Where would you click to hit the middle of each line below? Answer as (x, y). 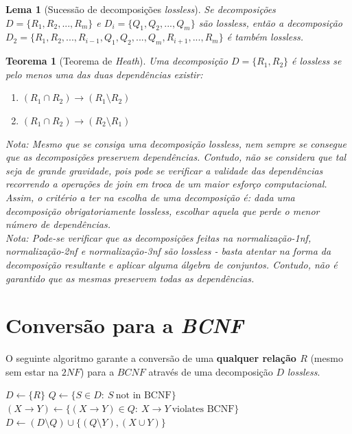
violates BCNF (203, 409)
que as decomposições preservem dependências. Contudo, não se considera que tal (176, 157)
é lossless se (317, 61)
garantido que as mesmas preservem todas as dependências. (130, 278)
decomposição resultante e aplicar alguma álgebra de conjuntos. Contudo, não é (172, 264)
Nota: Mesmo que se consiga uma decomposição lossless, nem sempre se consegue (176, 143)
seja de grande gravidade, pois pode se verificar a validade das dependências (164, 170)
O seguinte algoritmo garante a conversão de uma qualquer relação (151, 358)
